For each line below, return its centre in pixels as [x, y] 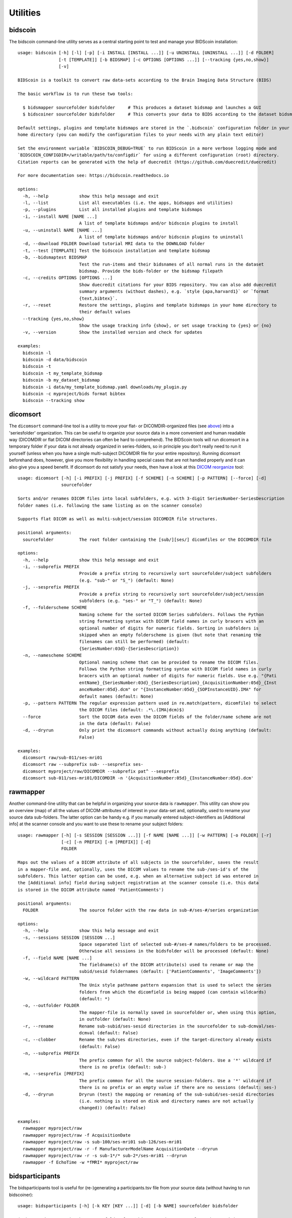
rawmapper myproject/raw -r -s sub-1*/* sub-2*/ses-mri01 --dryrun [105, 1156]
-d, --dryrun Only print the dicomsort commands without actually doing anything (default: [147, 730]
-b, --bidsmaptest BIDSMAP [55, 257]
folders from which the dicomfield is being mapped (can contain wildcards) [173, 992]
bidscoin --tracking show [54, 400]
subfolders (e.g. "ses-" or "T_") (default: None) [141, 601]
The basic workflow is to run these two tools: [75, 94]
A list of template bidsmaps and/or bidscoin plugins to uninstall [161, 237]
